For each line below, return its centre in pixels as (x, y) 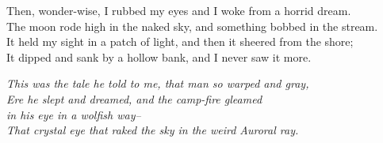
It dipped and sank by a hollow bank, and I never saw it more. (159, 56)
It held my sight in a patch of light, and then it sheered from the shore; (180, 41)
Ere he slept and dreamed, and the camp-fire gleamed (134, 98)
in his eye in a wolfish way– (74, 114)
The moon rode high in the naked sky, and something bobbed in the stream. (192, 26)
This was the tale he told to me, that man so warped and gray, (158, 83)
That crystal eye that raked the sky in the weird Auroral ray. (153, 130)
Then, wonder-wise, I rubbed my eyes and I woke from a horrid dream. (179, 10)
